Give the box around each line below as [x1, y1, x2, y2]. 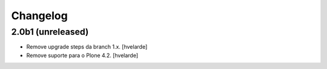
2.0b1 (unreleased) [11, 26, 89, 37]
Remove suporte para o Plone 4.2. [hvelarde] [26, 52, 139, 59]
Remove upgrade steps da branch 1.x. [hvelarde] [26, 43, 148, 50]
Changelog [11, 9, 68, 22]
